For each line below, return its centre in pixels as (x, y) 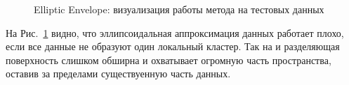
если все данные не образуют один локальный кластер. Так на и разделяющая (173, 46)
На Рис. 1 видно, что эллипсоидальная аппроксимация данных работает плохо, (175, 32)
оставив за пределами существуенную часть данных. (118, 74)
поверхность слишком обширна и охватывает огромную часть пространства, (169, 60)
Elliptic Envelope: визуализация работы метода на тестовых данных (179, 9)
